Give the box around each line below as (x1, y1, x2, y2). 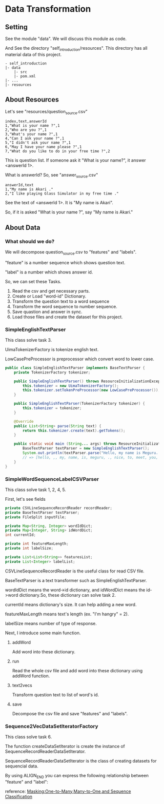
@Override (14, 419, 34, 424)
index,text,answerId (5, 119, 47, 124)
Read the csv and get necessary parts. (12, 288, 90, 294)
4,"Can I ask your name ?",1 (5, 136, 64, 141)
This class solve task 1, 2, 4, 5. (5, 487, 66, 492)
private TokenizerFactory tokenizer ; (14, 370, 91, 375)
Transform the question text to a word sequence (12, 298, 110, 304)
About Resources (5, 96, 59, 104)
